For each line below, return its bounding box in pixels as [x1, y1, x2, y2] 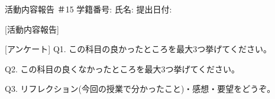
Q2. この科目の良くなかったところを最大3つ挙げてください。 [5, 62, 240, 75]
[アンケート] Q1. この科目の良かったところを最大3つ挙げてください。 [5, 43, 271, 55]
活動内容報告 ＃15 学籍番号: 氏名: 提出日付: [5, 3, 172, 15]
